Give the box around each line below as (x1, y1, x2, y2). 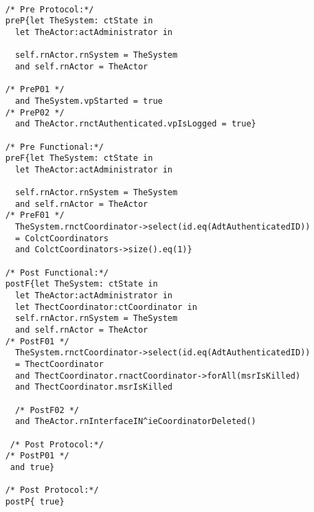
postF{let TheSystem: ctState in (5, 279, 158, 289)
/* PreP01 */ (5, 85, 65, 95)
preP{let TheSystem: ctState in (5, 16, 153, 26)
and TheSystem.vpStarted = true (14, 96, 163, 106)
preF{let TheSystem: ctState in (5, 153, 153, 164)
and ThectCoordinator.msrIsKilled (14, 382, 173, 392)
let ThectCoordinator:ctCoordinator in (14, 302, 197, 312)
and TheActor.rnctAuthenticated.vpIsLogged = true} (14, 119, 256, 129)
